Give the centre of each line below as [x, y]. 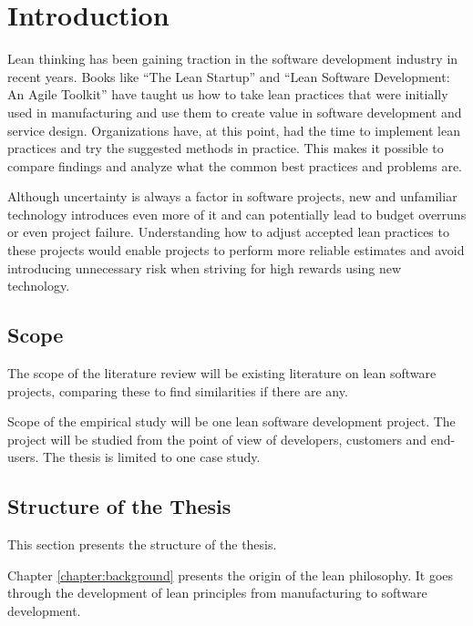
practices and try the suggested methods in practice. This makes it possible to [226, 148]
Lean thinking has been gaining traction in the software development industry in [233, 59]
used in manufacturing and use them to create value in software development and [235, 112]
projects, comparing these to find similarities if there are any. [178, 390]
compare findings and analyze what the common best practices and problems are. [235, 165]
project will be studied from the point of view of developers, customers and [217, 439]
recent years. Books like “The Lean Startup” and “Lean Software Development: [229, 76]
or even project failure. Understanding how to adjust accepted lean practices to [228, 232]
